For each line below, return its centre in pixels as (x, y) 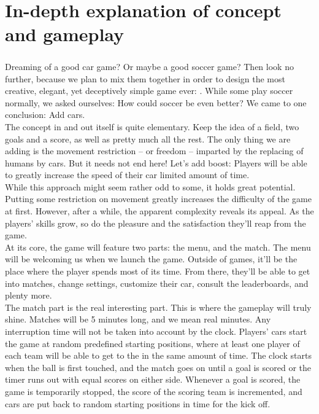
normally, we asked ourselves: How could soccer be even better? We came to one (156, 102)
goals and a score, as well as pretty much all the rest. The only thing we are (148, 139)
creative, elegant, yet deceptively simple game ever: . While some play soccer (149, 91)
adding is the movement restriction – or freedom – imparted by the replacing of (154, 151)
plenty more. (29, 295)
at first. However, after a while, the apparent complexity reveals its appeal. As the (159, 211)
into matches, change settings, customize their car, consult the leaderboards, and (157, 283)
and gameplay (65, 34)
